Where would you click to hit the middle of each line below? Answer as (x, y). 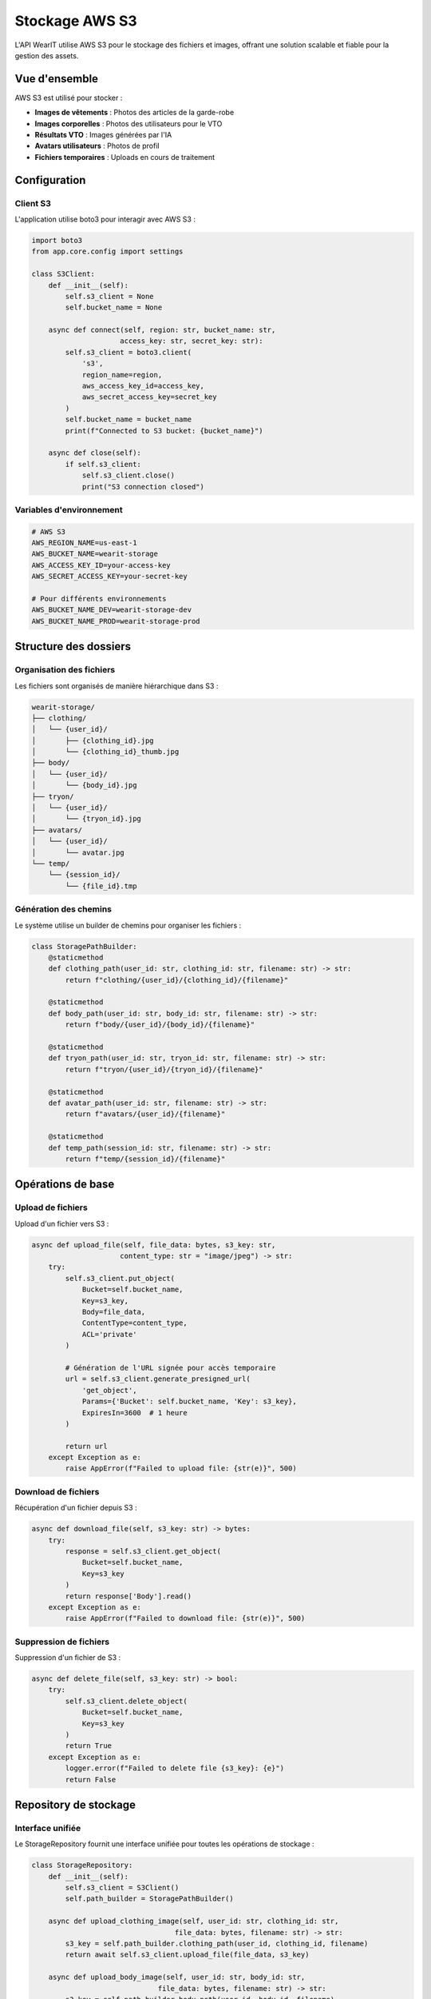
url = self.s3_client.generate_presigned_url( (158, 1379)
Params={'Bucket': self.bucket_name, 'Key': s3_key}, (189, 1402)
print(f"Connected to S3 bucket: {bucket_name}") (164, 431)
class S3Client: (63, 274)
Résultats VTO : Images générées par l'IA (103, 135)
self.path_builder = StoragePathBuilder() (150, 1899)
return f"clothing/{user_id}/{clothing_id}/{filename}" (177, 980)
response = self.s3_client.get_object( (143, 1551)
